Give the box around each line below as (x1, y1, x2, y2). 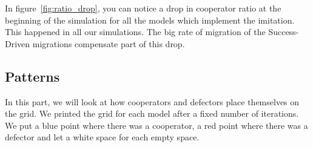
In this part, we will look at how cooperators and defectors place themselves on (5, 95, 300, 108)
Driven (5, 37, 30, 50)
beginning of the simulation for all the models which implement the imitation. (5, 13, 295, 26)
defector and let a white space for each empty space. (5, 131, 200, 143)
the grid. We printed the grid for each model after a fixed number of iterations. (5, 107, 299, 120)
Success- (268, 25, 299, 38)
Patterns (5, 67, 60, 85)
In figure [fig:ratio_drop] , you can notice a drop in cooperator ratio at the (5, 2, 281, 14)
